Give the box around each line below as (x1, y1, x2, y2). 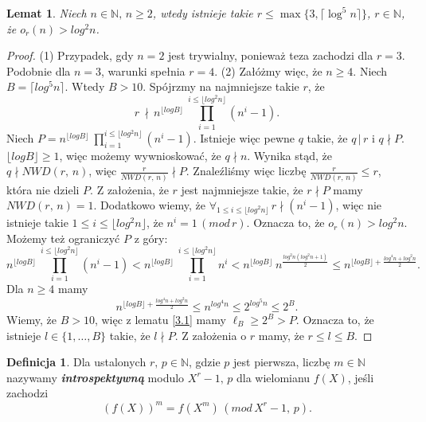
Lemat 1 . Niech (6, 5, 87, 21)
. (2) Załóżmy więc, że (214, 62, 322, 79)
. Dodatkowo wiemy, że (93, 197, 206, 213)
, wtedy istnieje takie (152, 5, 253, 21)
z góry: (134, 229, 168, 246)
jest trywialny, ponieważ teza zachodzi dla (168, 47, 373, 64)
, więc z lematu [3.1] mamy (94, 311, 226, 328)
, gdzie (189, 354, 221, 370)
